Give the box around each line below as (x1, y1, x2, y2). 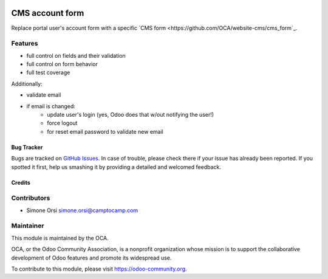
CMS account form (11, 8, 84, 18)
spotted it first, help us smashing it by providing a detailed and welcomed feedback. (11, 163, 221, 170)
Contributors (11, 194, 50, 202)
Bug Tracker (11, 143, 43, 151)
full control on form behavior (26, 61, 98, 68)
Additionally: (11, 80, 43, 88)
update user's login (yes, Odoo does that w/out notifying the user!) (47, 111, 214, 118)
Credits (11, 179, 30, 186)
